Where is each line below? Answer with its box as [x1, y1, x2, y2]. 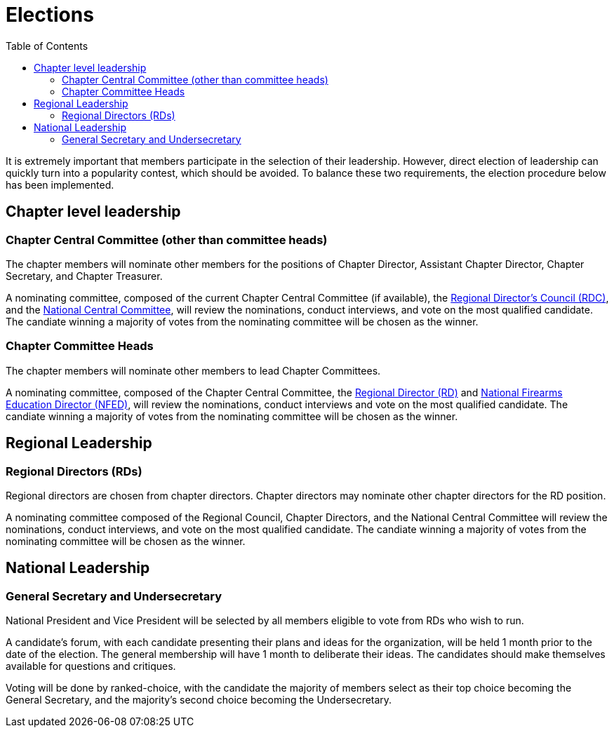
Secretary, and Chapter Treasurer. [6, 269, 163, 282]
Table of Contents [6, 39, 88, 52]
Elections [6, 3, 94, 27]
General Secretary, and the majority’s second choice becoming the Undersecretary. [6, 694, 392, 706]
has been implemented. [6, 178, 114, 191]
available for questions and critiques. [6, 660, 176, 673]
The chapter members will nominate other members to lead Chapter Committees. [6, 364, 381, 377]
